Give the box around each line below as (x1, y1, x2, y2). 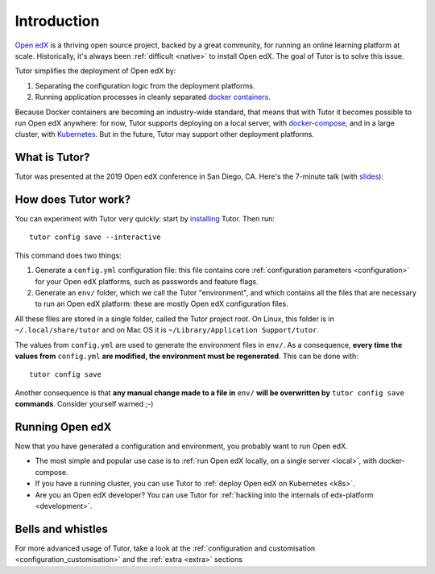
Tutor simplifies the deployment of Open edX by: (14, 66, 176, 76)
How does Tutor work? (14, 193, 131, 206)
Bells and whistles (14, 522, 109, 535)
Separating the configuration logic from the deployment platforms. (35, 81, 255, 90)
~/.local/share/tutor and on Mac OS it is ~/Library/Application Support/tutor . (14, 325, 320, 335)
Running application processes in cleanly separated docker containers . (35, 93, 271, 102)
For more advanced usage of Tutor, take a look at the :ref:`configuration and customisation (14, 543, 316, 553)
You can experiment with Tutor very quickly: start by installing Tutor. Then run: (14, 214, 275, 224)
